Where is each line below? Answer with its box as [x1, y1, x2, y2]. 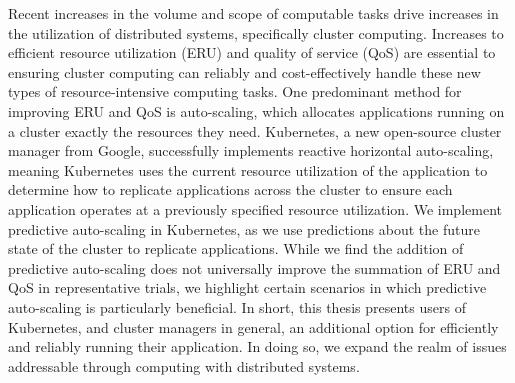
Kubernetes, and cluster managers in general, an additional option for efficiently [8, 316, 499, 337]
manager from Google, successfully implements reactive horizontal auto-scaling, [8, 140, 494, 161]
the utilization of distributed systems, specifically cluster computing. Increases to [8, 22, 504, 43]
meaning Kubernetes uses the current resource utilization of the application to [8, 159, 488, 180]
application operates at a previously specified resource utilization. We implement [8, 198, 502, 219]
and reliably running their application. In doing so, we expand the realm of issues [8, 336, 507, 357]
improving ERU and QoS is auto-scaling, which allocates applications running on [8, 100, 505, 121]
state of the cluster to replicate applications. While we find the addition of [8, 238, 464, 259]
